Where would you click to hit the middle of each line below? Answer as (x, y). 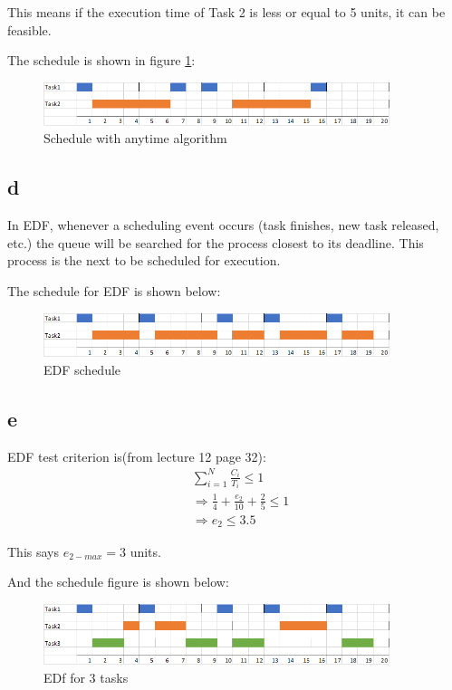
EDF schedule (82, 369)
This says (33, 551)
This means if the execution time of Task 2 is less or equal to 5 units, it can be (226, 12)
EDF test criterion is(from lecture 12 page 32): (137, 456)
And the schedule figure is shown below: (118, 582)
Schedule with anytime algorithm (135, 138)
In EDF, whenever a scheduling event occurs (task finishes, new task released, (223, 225)
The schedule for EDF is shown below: (114, 291)
